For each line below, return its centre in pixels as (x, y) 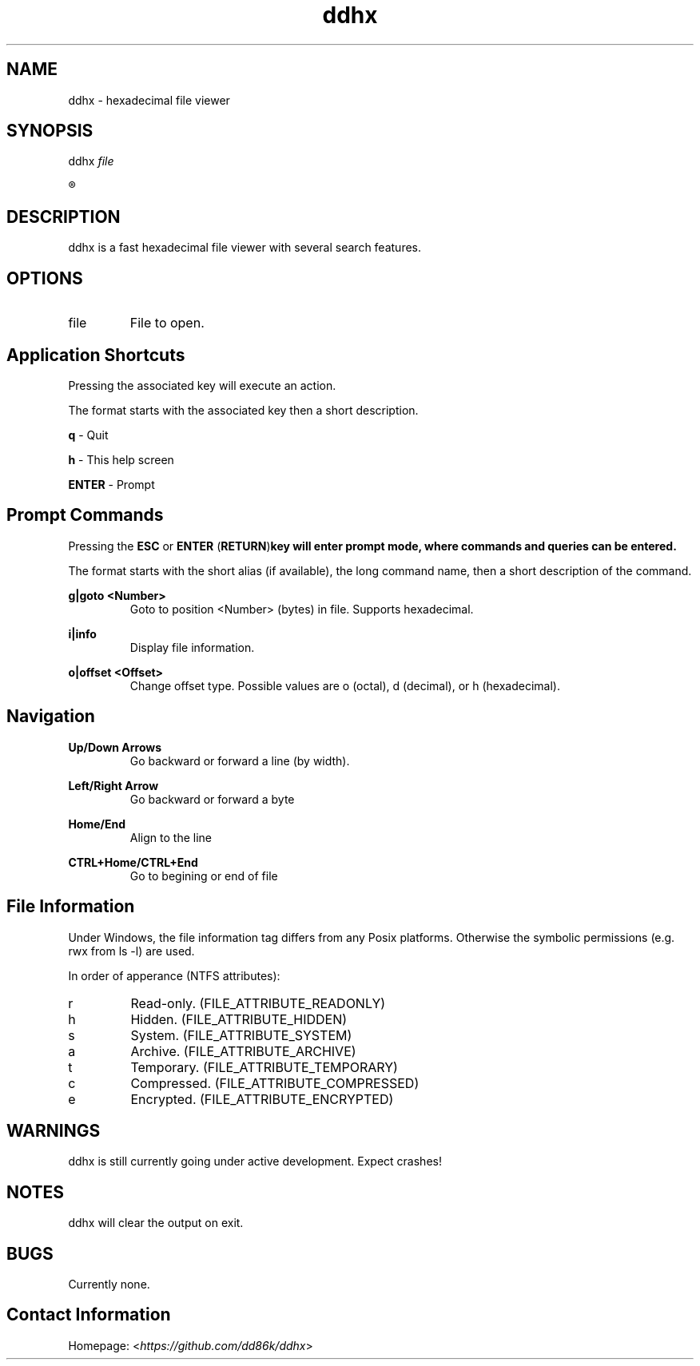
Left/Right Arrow (113, 785)
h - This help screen (121, 459)
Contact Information (89, 1315)
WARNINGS (54, 1130)
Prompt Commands (85, 515)
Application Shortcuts (96, 355)
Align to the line (171, 837)
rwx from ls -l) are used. (131, 951)
